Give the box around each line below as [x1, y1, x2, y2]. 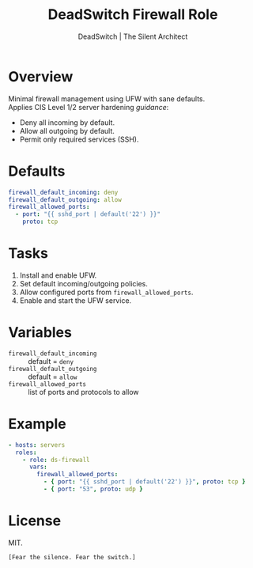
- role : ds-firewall [22, 456, 90, 464]
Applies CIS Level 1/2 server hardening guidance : [8, 102, 169, 112]
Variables [8, 324, 73, 342]
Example [8, 415, 66, 433]
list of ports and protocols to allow [28, 387, 140, 396]
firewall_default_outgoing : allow [8, 195, 123, 203]
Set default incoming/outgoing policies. [19, 278, 149, 288]
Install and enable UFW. [19, 271, 97, 280]
